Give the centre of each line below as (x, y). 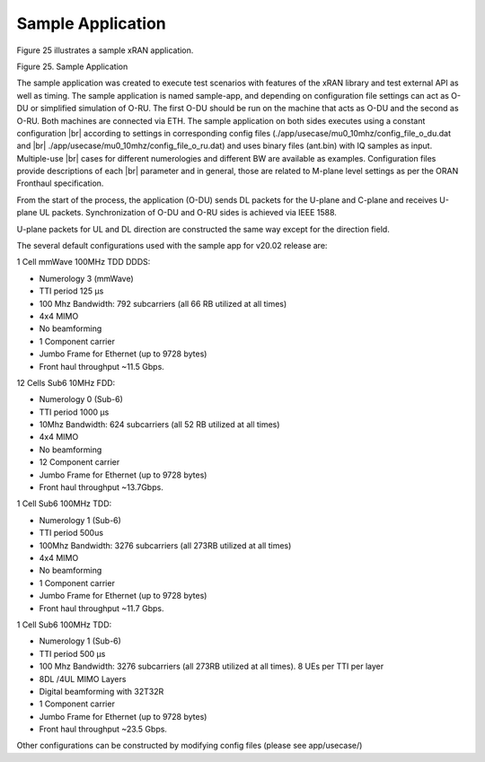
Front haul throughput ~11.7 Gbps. (101, 608)
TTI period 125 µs (71, 291)
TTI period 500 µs (72, 653)
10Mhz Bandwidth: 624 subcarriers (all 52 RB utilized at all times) (159, 425)
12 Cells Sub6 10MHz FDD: (66, 382)
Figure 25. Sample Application (72, 66)
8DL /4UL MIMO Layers (83, 679)
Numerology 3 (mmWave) (86, 278)
